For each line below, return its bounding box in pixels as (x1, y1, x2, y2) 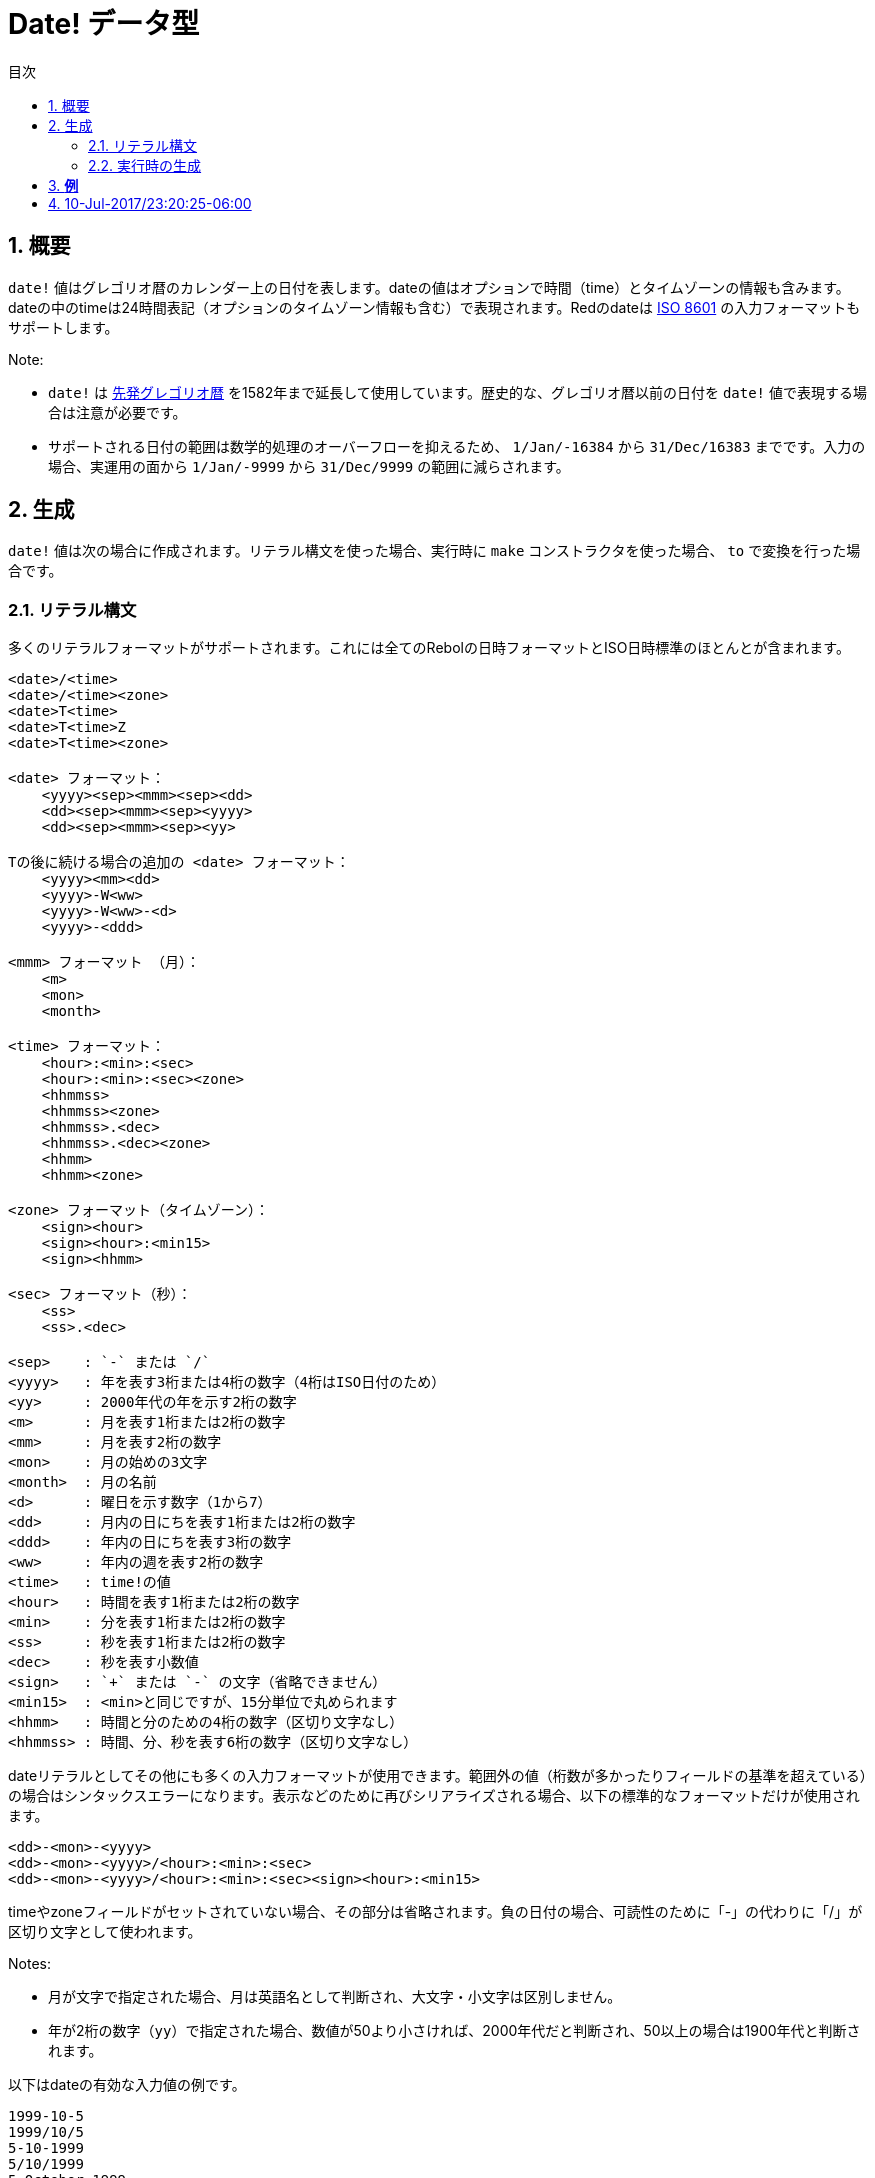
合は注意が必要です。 (48, 403, 187, 421)
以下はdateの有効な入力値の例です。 (8, 2076, 246, 2094)
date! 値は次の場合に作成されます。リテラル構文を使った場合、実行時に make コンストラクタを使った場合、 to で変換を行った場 (8, 542, 861, 560)
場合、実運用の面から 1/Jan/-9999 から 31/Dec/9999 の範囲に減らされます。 (48, 457, 570, 475)
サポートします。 (8, 318, 119, 336)
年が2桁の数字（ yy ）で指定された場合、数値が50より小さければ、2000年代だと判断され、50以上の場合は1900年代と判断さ (48, 2022, 861, 2040)
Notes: (8, 1955, 51, 1973)
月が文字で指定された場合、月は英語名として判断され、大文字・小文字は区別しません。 (48, 1988, 622, 2006)
